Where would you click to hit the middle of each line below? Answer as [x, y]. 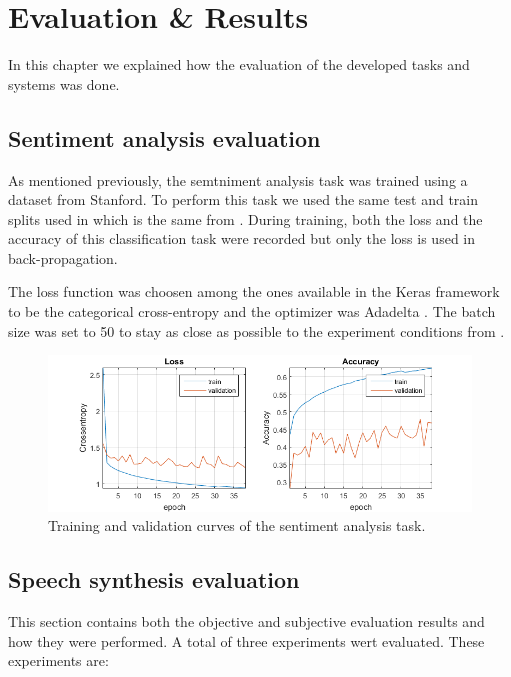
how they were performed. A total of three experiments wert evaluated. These [246, 640]
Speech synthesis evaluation [154, 579]
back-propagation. [63, 257]
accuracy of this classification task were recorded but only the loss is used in [242, 238]
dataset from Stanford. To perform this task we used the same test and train [243, 199]
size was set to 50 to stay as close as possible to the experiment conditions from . [256, 330]
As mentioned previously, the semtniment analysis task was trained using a [238, 179]
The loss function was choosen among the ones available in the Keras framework [254, 291]
